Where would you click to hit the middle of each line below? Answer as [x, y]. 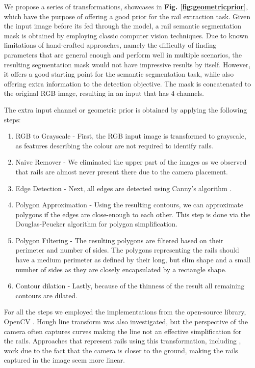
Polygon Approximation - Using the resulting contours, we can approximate [129, 205]
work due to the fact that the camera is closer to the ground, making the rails [121, 350]
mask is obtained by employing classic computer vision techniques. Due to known [126, 35]
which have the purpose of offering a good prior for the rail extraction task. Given [127, 16]
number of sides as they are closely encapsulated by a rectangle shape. [121, 269]
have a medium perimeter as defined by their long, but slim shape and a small [133, 260]
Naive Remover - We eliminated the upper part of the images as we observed [131, 162]
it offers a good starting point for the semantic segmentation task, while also [119, 74]
